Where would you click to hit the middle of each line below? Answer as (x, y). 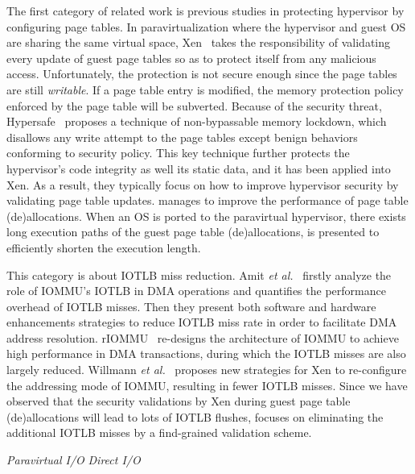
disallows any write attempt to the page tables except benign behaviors (182, 137)
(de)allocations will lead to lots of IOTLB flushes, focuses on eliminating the (195, 416)
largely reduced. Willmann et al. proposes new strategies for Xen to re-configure (207, 370)
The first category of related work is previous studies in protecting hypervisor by (205, 10)
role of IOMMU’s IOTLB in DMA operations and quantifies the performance (196, 291)
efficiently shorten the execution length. (104, 247)
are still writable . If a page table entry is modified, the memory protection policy (205, 89)
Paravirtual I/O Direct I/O (74, 460)
